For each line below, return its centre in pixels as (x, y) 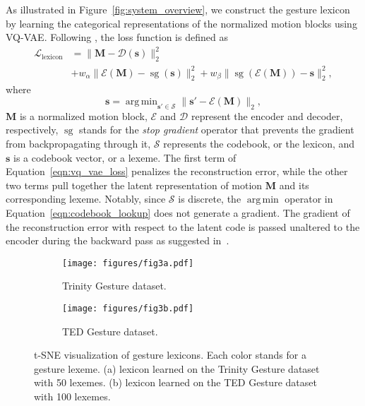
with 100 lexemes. (72, 396)
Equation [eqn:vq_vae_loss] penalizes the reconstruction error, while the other (177, 171)
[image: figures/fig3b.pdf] (128, 309)
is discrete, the (210, 199)
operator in (309, 199)
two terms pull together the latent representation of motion (134, 185)
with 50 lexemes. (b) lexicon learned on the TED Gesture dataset (175, 382)
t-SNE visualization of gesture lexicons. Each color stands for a (170, 355)
